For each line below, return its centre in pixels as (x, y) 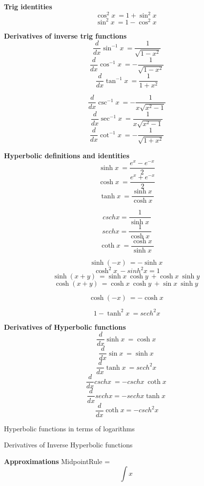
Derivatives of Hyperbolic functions (65, 327)
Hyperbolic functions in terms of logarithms (69, 428)
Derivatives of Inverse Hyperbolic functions (68, 445)
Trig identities (28, 6)
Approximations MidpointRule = (57, 461)
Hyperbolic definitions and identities (67, 155)
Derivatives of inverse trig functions (65, 35)
